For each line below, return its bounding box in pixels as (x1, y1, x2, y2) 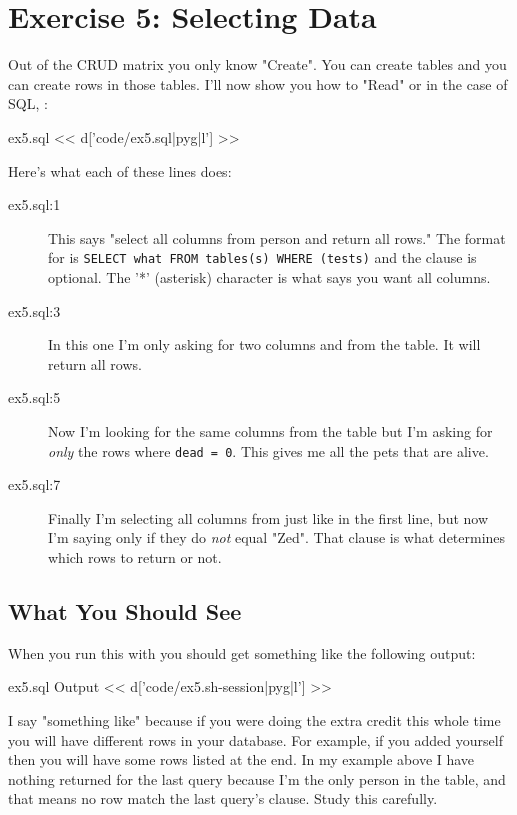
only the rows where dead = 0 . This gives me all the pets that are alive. (48, 440, 489, 461)
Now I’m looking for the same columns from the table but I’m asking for (48, 420, 493, 441)
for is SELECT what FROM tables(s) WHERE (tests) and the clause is (48, 247, 477, 268)
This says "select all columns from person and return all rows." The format (48, 227, 506, 248)
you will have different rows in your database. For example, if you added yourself (8, 729, 503, 750)
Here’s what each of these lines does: (8, 160, 232, 181)
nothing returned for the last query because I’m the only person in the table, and (8, 768, 506, 789)
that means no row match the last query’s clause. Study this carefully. (8, 788, 438, 809)
